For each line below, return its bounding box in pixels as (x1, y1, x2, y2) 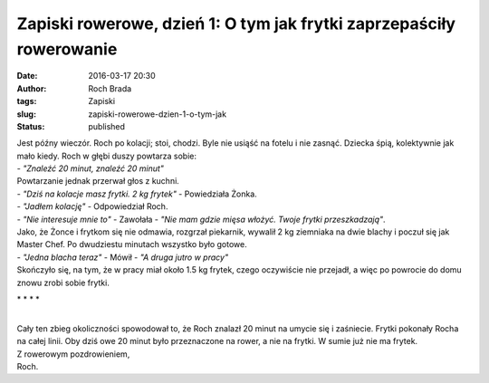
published (88, 120, 126, 131)
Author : (16, 82, 47, 94)
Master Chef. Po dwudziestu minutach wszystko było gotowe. (16, 239, 248, 250)
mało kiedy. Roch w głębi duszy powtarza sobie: (16, 150, 197, 161)
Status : (16, 120, 45, 131)
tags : (16, 96, 37, 107)
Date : (16, 71, 38, 81)
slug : (16, 109, 36, 120)
